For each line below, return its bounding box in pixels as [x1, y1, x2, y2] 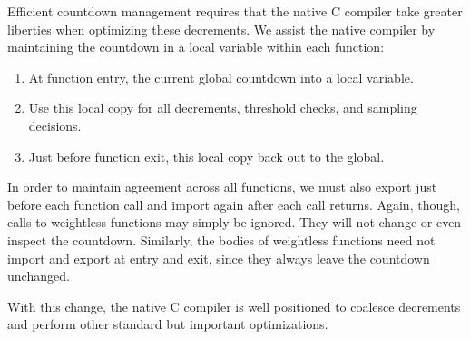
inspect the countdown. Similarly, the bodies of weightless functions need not [7, 230, 436, 249]
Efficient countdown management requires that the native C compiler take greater [7, 2, 463, 20]
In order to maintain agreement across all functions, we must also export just [7, 177, 437, 196]
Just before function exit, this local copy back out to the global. [28, 146, 385, 165]
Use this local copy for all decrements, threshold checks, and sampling [28, 98, 417, 117]
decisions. [28, 115, 82, 135]
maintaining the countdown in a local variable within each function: [7, 37, 385, 56]
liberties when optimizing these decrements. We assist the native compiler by [7, 19, 436, 38]
